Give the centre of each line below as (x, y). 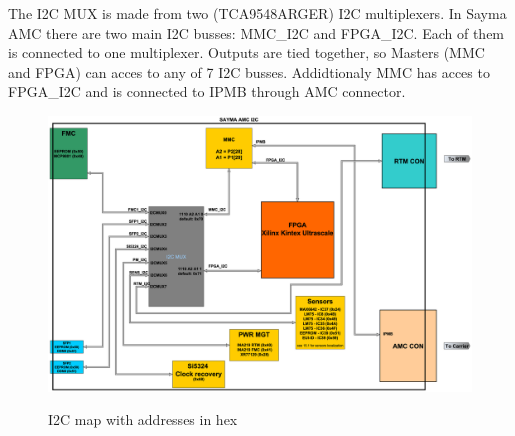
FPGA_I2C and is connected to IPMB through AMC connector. (207, 91)
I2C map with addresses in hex (143, 419)
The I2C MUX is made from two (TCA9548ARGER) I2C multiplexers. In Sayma (257, 13)
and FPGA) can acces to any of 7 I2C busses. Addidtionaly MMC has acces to (249, 71)
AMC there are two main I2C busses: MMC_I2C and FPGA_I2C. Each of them (256, 32)
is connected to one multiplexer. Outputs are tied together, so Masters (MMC (246, 52)
